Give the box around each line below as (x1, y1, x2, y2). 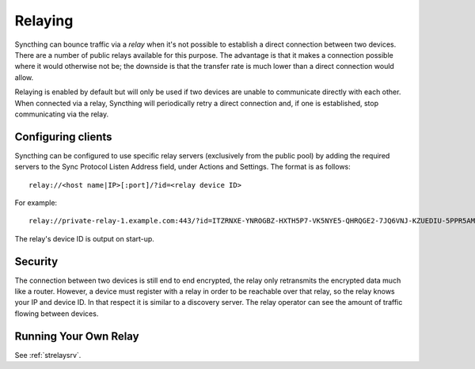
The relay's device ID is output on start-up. (14, 234, 154, 243)
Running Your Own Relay (14, 329, 139, 343)
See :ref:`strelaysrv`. (14, 350, 82, 359)
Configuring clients (14, 130, 112, 143)
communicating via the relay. (14, 109, 109, 119)
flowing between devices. (14, 309, 99, 318)
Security (14, 254, 59, 268)
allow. (14, 72, 34, 82)
